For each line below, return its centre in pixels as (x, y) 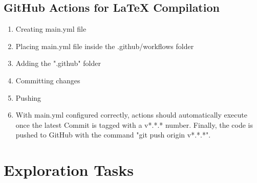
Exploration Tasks (69, 170)
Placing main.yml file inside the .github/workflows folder (105, 46)
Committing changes (48, 80)
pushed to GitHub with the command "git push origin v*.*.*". (113, 135)
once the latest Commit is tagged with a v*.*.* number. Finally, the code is (134, 124)
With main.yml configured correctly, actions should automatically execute (131, 115)
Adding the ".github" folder (58, 63)
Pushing (28, 97)
